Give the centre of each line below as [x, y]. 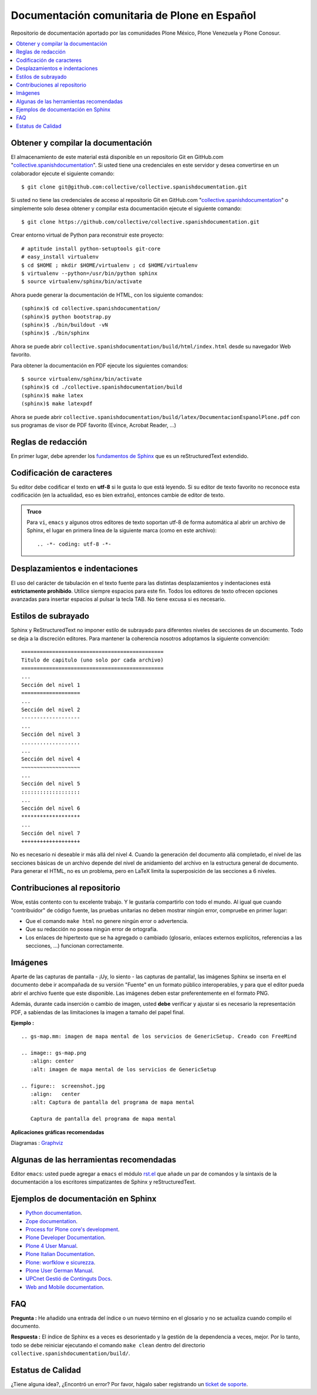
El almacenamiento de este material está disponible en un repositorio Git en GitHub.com [117, 157]
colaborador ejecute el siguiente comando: [63, 173]
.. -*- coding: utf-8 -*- [74, 544]
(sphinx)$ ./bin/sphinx [55, 333]
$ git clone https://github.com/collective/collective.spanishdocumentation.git [141, 222]
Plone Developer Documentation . [65, 1238]
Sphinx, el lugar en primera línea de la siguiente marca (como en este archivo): [122, 530]
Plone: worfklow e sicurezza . [60, 1262]
